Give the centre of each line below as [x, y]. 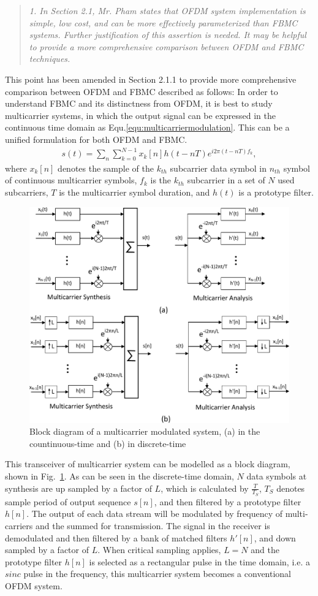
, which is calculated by [205, 488]
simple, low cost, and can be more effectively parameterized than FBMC [163, 22]
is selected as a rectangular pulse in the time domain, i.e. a [199, 561]
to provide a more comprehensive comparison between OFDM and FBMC [166, 46]
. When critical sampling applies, [159, 550]
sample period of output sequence [68, 501]
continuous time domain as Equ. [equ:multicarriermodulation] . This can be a [147, 127]
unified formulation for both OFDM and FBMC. [96, 139]
